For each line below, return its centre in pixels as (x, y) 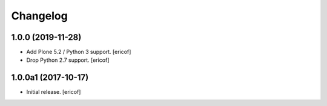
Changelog (39, 16)
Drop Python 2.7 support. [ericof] (68, 60)
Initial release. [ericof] (54, 92)
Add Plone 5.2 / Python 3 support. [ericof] (79, 52)
